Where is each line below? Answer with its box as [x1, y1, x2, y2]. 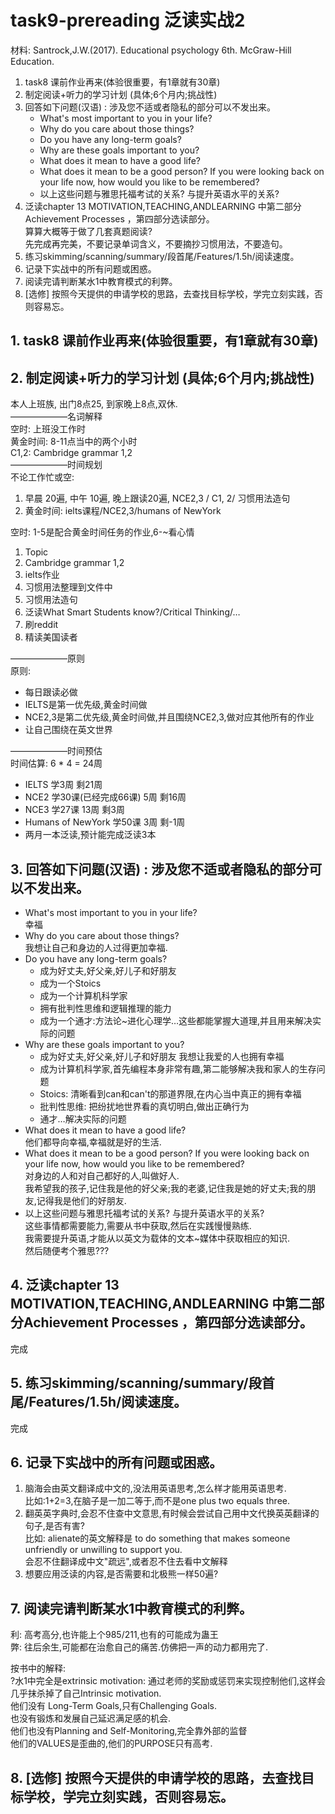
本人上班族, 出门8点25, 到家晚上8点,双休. [10, 398, 178, 410]
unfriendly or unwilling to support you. [24, 1544, 183, 1556]
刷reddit [24, 619, 59, 631]
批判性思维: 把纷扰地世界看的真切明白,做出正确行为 [39, 1100, 250, 1112]
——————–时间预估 [10, 745, 103, 757]
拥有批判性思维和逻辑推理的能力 [39, 1002, 172, 1014]
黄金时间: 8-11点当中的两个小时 [10, 436, 138, 448]
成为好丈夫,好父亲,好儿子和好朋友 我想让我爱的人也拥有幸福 [39, 1050, 285, 1062]
